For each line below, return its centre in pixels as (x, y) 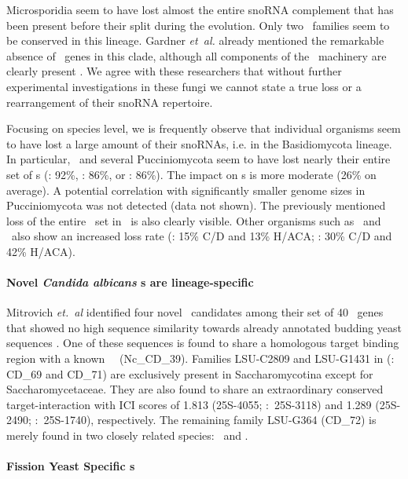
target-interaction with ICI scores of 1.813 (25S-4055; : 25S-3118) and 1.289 (189, 404)
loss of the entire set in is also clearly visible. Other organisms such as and (194, 220)
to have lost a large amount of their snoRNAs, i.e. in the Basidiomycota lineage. (199, 143)
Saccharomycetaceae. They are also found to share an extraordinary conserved (195, 389)
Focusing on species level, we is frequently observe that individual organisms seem (204, 128)
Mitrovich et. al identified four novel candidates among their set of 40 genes (195, 312)
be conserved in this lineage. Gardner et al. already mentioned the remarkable (195, 40)
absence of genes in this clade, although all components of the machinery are (197, 55)
